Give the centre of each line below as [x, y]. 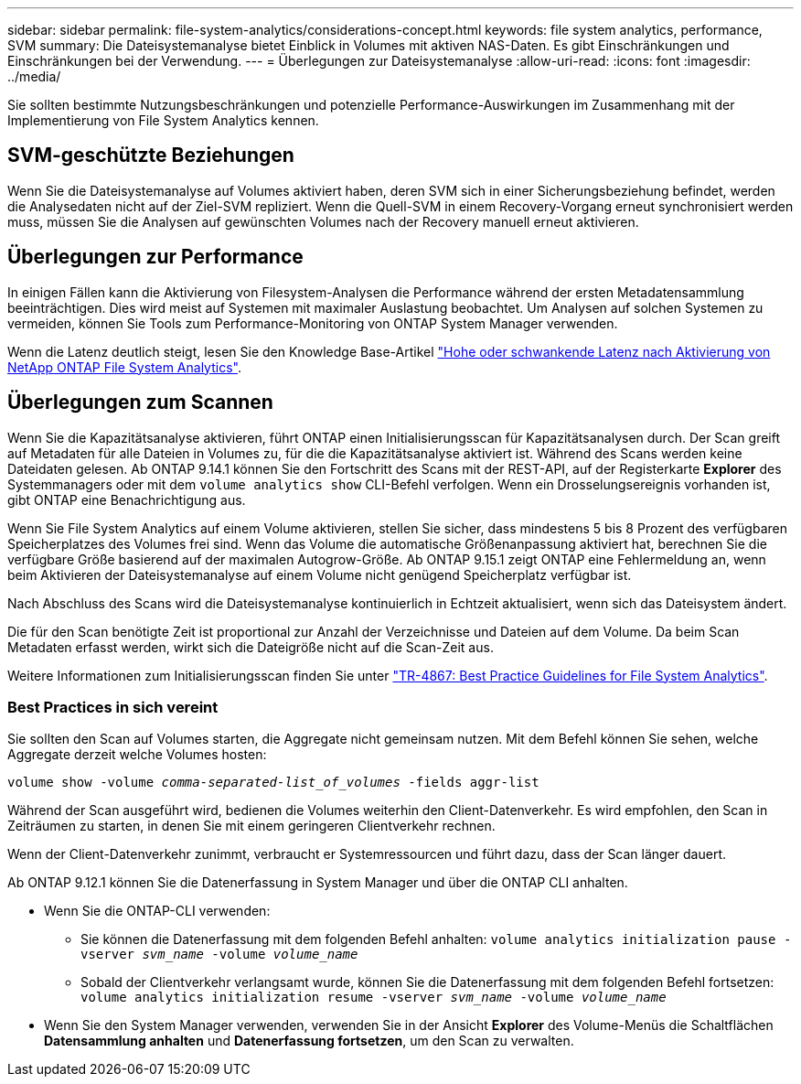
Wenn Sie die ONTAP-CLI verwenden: [157, 911]
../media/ [34, 76]
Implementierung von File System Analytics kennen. [163, 120]
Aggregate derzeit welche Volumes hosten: [137, 755]
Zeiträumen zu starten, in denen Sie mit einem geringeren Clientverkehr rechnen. [251, 826]
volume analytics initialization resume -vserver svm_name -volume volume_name [374, 998]
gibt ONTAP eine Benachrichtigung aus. [127, 499]
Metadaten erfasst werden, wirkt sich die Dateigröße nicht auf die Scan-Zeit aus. [251, 647]
